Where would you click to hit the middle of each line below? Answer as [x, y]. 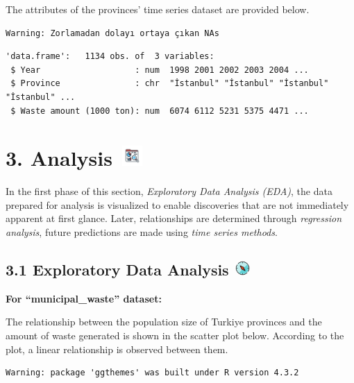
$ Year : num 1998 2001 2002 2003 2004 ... [160, 70]
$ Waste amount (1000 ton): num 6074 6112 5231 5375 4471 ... [160, 111]
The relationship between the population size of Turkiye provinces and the [164, 322]
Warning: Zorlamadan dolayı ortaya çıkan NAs [112, 33]
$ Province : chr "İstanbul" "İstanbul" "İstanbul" [170, 84]
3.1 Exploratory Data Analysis [117, 270]
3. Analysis [59, 158]
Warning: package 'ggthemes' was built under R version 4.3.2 [152, 373]
